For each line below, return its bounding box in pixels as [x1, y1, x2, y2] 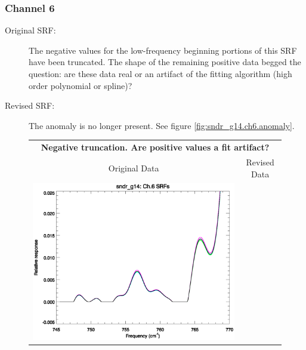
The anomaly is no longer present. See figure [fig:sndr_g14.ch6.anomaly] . [29, 119, 295, 131]
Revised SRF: [5, 99, 55, 112]
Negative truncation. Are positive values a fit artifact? [41, 141, 270, 153]
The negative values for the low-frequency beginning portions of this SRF [29, 44, 297, 56]
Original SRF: [5, 24, 56, 36]
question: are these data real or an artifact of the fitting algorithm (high [29, 67, 292, 79]
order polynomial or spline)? [29, 79, 132, 91]
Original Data [108, 161, 159, 174]
